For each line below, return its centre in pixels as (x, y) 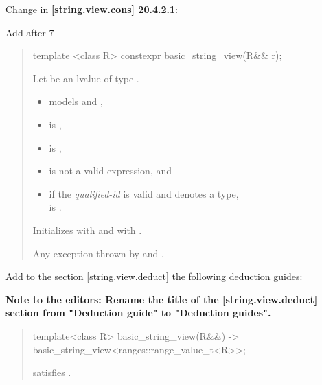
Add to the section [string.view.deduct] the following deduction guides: (154, 276)
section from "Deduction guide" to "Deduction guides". (138, 313)
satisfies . (52, 372)
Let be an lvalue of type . (86, 78)
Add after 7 (30, 32)
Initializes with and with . (87, 230)
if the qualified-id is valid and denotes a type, (144, 193)
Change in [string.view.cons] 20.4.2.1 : (92, 9)
